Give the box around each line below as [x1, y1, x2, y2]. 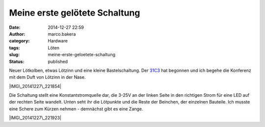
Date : [9, 24, 21, 30]
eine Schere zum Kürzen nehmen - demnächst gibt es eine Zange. [9, 106, 143, 112]
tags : [9, 44, 20, 51]
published [48, 59, 68, 64]
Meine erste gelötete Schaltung [9, 7, 140, 18]
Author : [9, 31, 26, 37]
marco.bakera [48, 31, 76, 37]
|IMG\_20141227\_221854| [9, 83, 62, 89]
